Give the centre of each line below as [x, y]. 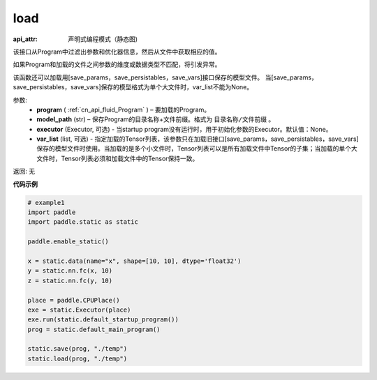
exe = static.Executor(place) [79, 310]
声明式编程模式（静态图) [103, 39]
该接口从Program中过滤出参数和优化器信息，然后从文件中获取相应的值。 [117, 52]
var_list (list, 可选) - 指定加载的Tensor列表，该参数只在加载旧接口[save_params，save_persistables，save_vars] [198, 139]
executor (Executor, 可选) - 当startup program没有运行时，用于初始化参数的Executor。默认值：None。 [184, 129]
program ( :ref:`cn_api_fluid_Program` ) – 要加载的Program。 [124, 109]
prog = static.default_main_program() [94, 329]
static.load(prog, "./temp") [77, 358]
